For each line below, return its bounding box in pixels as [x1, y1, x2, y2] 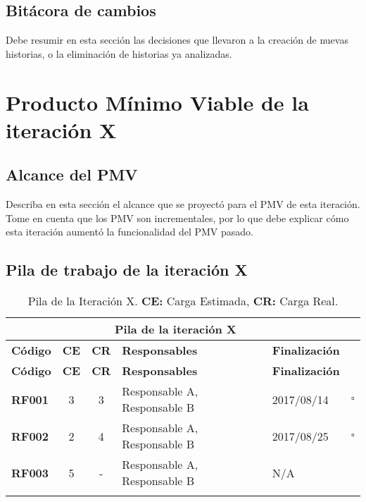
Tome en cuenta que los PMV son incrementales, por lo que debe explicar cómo [6, 210, 349, 225]
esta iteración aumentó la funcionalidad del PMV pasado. [6, 224, 253, 239]
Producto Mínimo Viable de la [6, 87, 309, 116]
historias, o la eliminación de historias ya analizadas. [6, 46, 232, 61]
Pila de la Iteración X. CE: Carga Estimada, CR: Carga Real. [27, 293, 339, 310]
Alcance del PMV [6, 164, 138, 185]
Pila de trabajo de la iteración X [6, 259, 248, 281]
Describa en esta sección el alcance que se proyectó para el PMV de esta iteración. [6, 197, 360, 212]
